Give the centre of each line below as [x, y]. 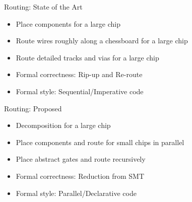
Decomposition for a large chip [63, 125]
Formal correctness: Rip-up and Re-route [79, 74]
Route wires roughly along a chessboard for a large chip [102, 41]
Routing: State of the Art [43, 7]
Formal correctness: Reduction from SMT [80, 176]
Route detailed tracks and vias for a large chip [87, 57]
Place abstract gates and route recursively [81, 159]
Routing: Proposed [33, 108]
